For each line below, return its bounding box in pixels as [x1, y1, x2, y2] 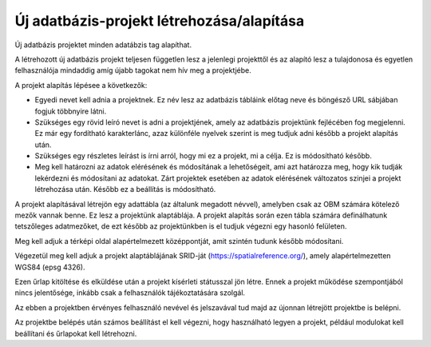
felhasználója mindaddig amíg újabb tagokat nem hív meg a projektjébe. [14, 66, 251, 75]
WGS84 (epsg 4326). [14, 262, 85, 272]
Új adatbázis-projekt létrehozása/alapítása [14, 12, 305, 30]
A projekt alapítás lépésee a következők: [14, 80, 148, 90]
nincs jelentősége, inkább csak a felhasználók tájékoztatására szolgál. [14, 288, 246, 297]
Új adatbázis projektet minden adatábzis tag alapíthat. [14, 40, 192, 50]
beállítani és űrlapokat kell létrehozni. [14, 329, 137, 338]
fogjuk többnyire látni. [34, 106, 107, 116]
